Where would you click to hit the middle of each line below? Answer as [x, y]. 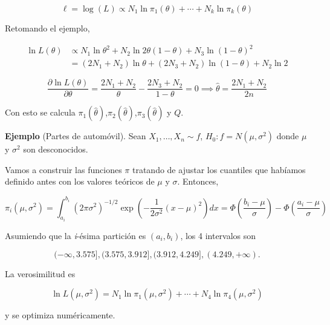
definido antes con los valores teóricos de [80, 181]
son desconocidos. [56, 149]
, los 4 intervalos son [218, 235]
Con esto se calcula [40, 112]
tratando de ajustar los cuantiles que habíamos [219, 169]
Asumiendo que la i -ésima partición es [76, 235]
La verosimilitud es [40, 273]
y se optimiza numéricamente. [60, 315]
